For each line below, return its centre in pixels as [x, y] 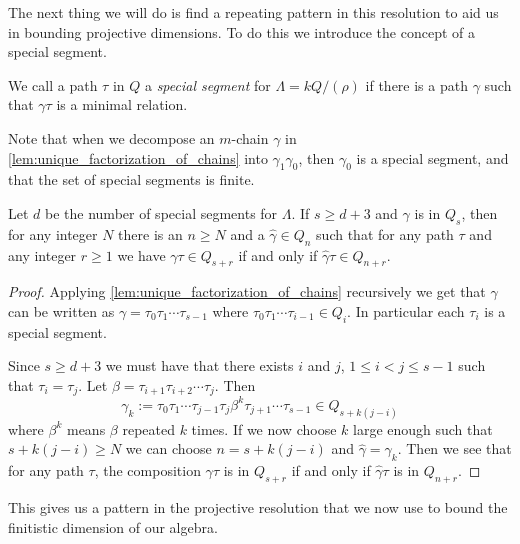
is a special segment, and [432, 157]
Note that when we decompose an [111, 137]
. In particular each [406, 310]
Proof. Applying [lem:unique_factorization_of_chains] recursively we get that [247, 291]
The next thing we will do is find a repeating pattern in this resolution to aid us [253, 12]
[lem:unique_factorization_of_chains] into [138, 157]
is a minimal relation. [122, 104]
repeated [148, 428]
